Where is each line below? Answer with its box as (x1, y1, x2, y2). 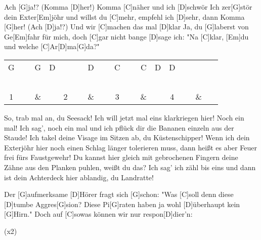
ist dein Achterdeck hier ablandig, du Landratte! (4, 172, 154, 182)
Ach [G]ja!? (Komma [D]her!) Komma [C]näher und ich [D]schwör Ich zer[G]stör (4, 2, 252, 12)
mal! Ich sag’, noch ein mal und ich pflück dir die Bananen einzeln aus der (4, 122, 234, 133)
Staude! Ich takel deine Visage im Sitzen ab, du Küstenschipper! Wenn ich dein (4, 132, 250, 143)
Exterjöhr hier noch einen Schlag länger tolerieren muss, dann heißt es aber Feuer (4, 142, 257, 152)
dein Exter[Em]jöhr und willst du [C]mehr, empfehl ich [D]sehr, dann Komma (4, 11, 245, 22)
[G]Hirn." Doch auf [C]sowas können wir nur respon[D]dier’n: (4, 209, 193, 219)
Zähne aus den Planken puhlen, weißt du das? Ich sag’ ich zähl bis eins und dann (4, 162, 256, 172)
